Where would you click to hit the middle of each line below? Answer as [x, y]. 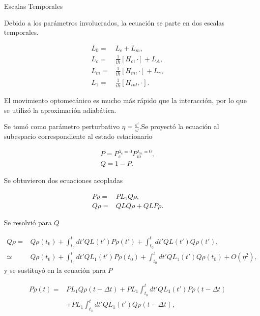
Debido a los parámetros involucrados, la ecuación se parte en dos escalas [114, 22]
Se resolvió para [28, 223]
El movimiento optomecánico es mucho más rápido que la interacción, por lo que [125, 100]
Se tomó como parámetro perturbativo [62, 126]
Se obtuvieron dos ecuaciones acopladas [63, 180]
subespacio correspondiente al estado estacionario [78, 136]
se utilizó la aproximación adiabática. [60, 110]
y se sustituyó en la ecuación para [55, 270]
